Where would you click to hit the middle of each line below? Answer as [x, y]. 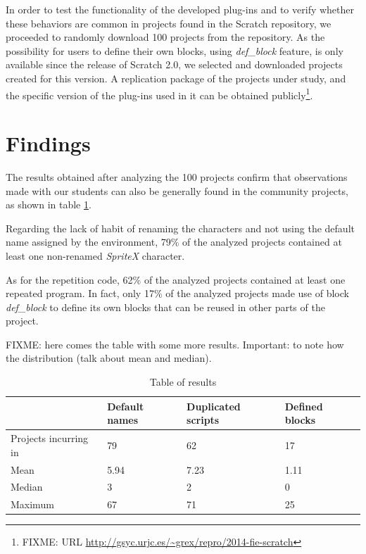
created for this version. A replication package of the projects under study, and [176, 78]
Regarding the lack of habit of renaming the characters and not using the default [180, 228]
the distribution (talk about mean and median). [109, 358]
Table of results [183, 382]
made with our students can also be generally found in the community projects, [177, 190]
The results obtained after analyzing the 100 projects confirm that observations [177, 176]
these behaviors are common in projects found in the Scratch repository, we [169, 23]
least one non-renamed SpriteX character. [95, 255]
